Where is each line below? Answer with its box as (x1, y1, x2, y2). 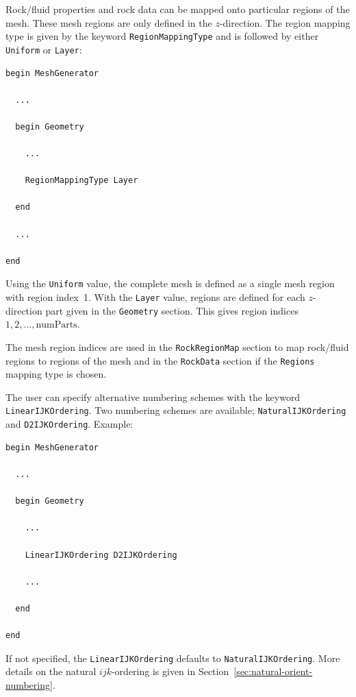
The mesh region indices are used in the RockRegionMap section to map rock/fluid (5, 339, 349, 354)
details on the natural (5, 664, 97, 678)
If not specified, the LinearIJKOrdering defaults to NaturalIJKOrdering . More (5, 650, 340, 665)
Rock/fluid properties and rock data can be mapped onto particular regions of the (5, 2, 350, 16)
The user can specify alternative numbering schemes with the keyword (5, 389, 301, 404)
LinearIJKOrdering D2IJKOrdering (25, 550, 177, 560)
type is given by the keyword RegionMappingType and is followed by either (5, 29, 319, 43)
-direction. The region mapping (219, 15, 351, 29)
